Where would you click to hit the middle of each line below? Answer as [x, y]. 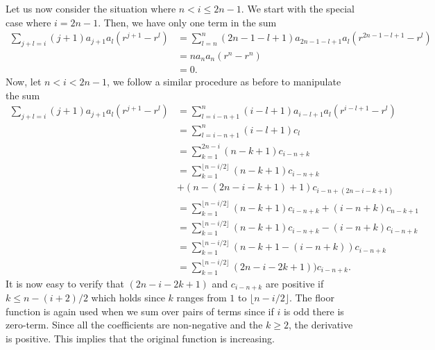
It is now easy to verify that [65, 283]
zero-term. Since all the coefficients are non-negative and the [134, 325]
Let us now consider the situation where [91, 8]
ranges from [202, 298]
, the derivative [321, 325]
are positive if [295, 283]
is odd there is [314, 311]
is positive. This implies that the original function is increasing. [140, 338]
